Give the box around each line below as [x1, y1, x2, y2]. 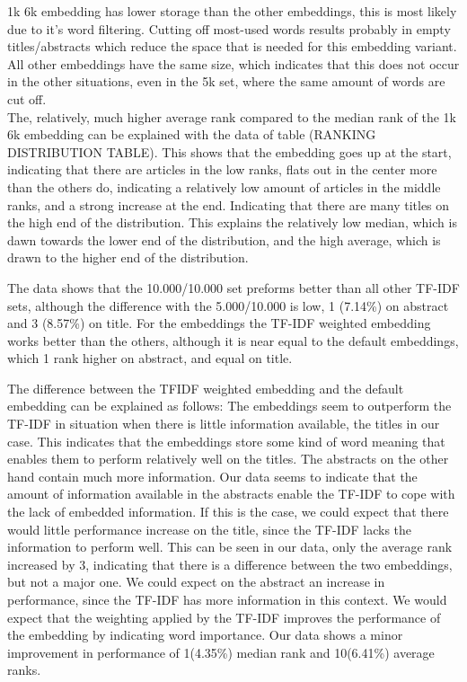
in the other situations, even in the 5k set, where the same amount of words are [7, 72, 445, 91]
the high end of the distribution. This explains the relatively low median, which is [7, 213, 457, 232]
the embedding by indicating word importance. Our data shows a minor [7, 625, 403, 644]
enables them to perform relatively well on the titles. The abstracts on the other [7, 449, 449, 468]
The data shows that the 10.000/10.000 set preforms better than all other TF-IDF [7, 278, 460, 297]
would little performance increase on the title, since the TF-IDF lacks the [7, 519, 412, 538]
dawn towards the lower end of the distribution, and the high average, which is [7, 230, 441, 249]
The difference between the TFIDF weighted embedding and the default [7, 378, 404, 397]
